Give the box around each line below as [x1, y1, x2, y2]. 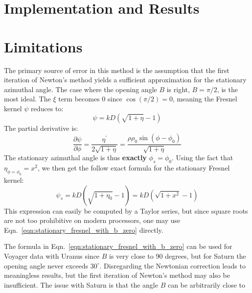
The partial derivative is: [4, 123, 78, 133]
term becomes [58, 94, 100, 104]
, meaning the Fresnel [172, 94, 237, 104]
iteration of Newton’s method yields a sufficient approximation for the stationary [4, 74, 247, 85]
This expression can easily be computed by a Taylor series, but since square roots [4, 205, 248, 216]
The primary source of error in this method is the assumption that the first [4, 65, 229, 75]
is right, [166, 84, 190, 94]
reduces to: [31, 103, 64, 113]
